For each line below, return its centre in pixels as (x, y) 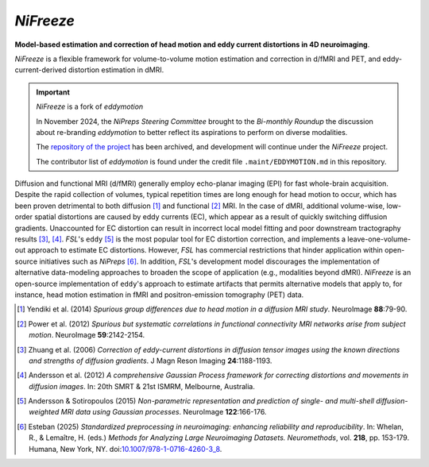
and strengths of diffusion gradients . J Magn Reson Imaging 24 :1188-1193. (151, 361)
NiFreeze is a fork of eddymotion (90, 106)
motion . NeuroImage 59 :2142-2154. (87, 335)
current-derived (41, 70)
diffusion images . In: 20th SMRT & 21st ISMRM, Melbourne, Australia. (142, 386)
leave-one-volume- (379, 239)
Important (53, 92)
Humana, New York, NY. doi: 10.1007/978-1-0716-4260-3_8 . (126, 449)
